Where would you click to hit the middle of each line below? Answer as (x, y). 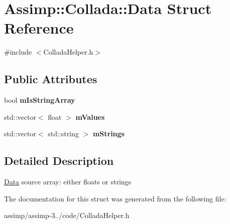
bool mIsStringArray (40, 100)
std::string (63, 134)
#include (18, 52)
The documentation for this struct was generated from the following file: (115, 198)
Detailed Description (59, 161)
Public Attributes (51, 79)
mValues (90, 117)
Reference (39, 28)
